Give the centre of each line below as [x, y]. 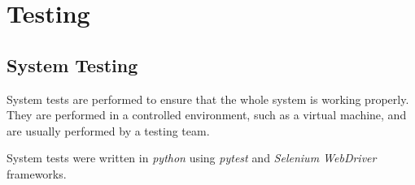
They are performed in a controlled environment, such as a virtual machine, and [207, 115]
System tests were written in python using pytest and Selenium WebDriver [192, 158]
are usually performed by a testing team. [108, 130]
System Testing [72, 65]
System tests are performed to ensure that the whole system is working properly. [208, 99]
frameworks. [37, 173]
